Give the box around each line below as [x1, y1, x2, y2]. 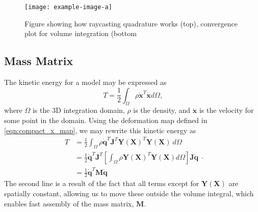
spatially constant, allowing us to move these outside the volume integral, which [4, 188, 254, 198]
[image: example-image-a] [24, 4, 112, 11]
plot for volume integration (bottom [24, 28, 137, 39]
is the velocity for [199, 105, 254, 115]
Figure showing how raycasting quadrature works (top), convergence [24, 18, 238, 28]
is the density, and [133, 105, 191, 115]
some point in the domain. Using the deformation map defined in [4, 115, 208, 126]
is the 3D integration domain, [32, 105, 125, 115]
